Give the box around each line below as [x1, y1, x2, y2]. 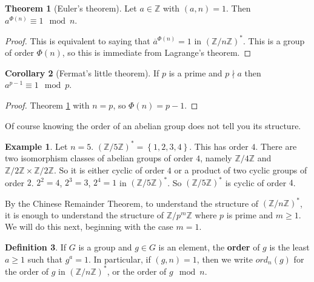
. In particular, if [88, 252, 151, 265]
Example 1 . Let [5, 139, 68, 152]
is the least [269, 240, 310, 253]
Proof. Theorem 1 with [5, 99, 90, 112]
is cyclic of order [225, 176, 287, 189]
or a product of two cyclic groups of [174, 163, 307, 176]
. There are [255, 139, 297, 152]
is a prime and [169, 66, 222, 79]
